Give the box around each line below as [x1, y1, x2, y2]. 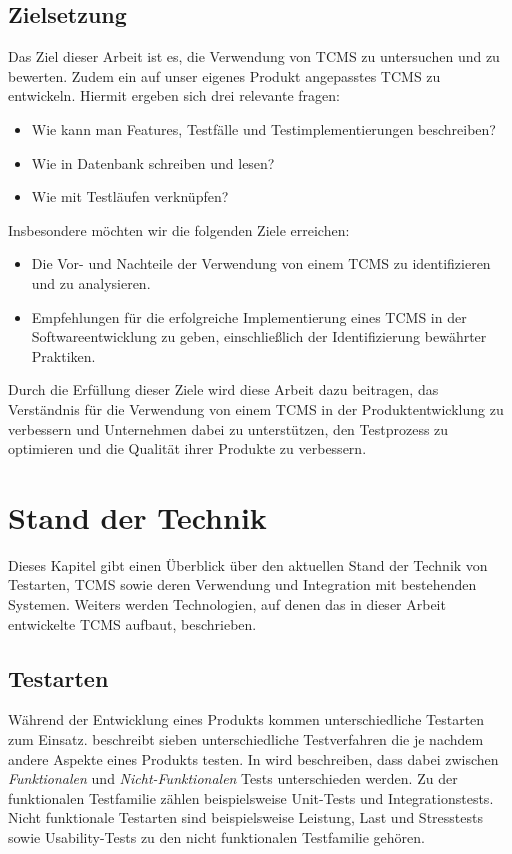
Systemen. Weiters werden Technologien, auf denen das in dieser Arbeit [8, 594, 446, 615]
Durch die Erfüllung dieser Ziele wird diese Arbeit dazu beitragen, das [8, 379, 439, 400]
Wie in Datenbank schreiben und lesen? [31, 152, 275, 173]
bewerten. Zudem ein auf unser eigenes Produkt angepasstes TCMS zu [8, 65, 441, 86]
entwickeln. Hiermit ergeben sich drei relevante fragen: [8, 85, 340, 106]
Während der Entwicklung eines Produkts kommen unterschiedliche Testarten [8, 709, 485, 730]
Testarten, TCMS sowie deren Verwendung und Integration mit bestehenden [8, 574, 477, 595]
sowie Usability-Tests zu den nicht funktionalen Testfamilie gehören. [8, 826, 425, 847]
